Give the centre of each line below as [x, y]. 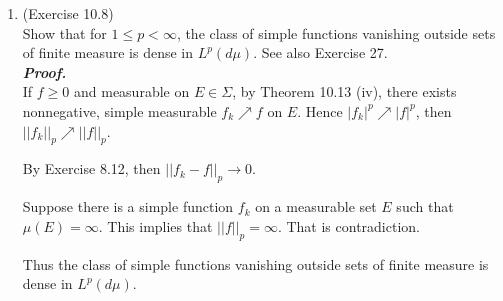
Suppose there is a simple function [128, 206]
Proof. [44, 71]
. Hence [320, 110]
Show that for [64, 32]
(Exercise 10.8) [68, 13]
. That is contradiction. [348, 225]
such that [425, 206]
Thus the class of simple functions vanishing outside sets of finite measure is [255, 263]
